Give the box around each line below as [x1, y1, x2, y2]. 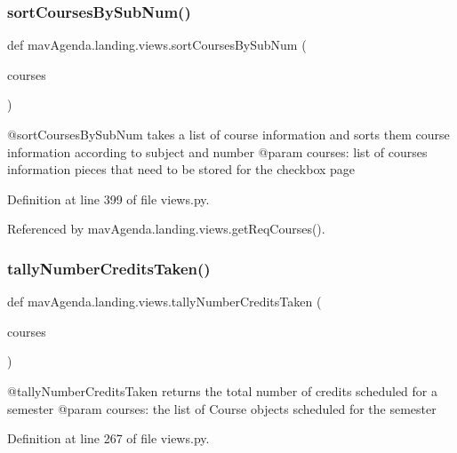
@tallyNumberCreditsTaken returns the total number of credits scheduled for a [7, 381, 437, 400]
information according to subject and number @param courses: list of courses [7, 142, 428, 161]
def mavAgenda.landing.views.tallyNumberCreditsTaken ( [7, 292, 322, 311]
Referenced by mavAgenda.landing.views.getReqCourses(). [7, 219, 325, 238]
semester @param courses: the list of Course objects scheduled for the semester [7, 399, 437, 417]
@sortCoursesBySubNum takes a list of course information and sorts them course [7, 125, 450, 143]
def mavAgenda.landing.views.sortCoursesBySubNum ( [7, 36, 307, 54]
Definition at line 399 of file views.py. [7, 189, 210, 208]
